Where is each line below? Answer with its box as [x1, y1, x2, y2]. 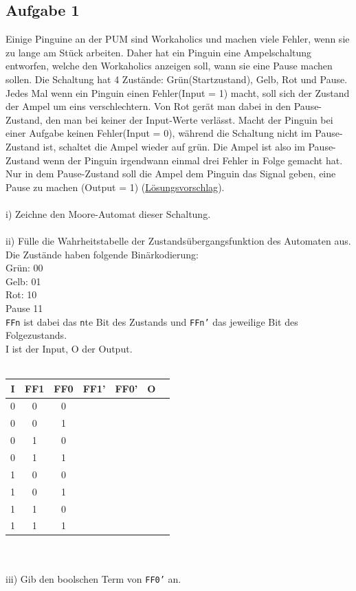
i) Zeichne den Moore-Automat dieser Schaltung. [5, 206, 211, 221]
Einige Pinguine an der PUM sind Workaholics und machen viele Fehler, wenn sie [5, 32, 350, 46]
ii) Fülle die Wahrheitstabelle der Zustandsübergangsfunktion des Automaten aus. [5, 234, 351, 248]
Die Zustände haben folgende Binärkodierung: [5, 247, 199, 261]
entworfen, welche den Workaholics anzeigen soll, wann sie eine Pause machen [5, 58, 333, 73]
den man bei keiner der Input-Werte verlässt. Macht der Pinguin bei [45, 112, 333, 126]
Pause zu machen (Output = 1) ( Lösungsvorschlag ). [5, 179, 225, 194]
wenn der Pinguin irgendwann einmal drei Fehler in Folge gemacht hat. [43, 153, 343, 167]
